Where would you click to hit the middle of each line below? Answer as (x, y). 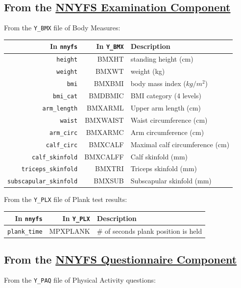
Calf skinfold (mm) (159, 156)
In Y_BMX (110, 46)
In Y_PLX (76, 218)
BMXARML (105, 107)
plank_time (25, 232)
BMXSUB (109, 181)
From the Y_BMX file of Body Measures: (62, 28)
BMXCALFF (104, 156)
